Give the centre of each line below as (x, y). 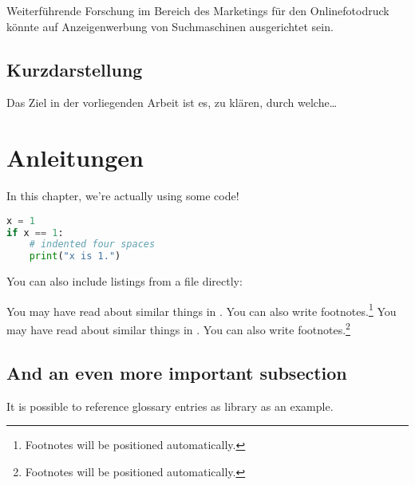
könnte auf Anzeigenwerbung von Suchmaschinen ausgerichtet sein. (170, 26)
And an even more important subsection (177, 372)
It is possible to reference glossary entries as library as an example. (170, 406)
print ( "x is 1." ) (75, 256)
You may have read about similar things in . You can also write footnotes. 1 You (202, 310)
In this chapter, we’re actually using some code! (123, 196)
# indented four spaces (92, 244)
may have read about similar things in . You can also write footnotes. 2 (178, 328)
